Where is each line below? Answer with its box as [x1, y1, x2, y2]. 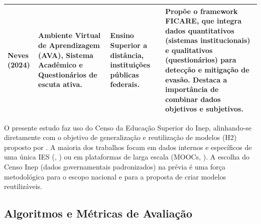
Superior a [110, 40, 148, 50]
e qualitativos [165, 44, 213, 55]
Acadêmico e [38, 59, 83, 70]
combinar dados [165, 93, 221, 104]
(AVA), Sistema [38, 49, 93, 60]
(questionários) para [165, 54, 236, 65]
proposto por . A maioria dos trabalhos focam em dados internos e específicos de [4, 141, 252, 152]
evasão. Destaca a [165, 74, 227, 84]
